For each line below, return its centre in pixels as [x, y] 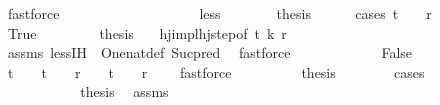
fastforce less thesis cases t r [219, 13]
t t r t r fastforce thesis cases [216, 71]
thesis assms [124, 91]
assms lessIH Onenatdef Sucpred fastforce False [210, 52]
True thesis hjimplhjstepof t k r [147, 32]
